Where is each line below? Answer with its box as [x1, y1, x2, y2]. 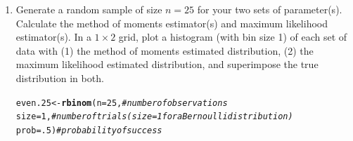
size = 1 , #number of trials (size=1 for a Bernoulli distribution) [15, 112, 293, 122]
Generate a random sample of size [15, 2, 162, 16]
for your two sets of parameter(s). [197, 2, 342, 16]
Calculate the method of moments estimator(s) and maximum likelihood [15, 15, 328, 30]
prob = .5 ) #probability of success [15, 125, 162, 135]
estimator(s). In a [15, 29, 91, 44]
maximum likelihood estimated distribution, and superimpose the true [15, 57, 319, 72]
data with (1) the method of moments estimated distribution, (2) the [15, 43, 314, 58]
